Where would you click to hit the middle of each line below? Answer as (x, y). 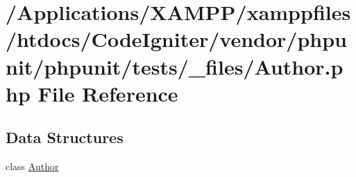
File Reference (108, 93)
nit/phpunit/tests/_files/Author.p (175, 66)
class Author (32, 166)
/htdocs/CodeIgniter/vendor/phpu (176, 39)
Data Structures (65, 137)
